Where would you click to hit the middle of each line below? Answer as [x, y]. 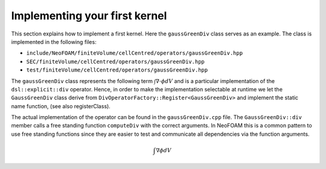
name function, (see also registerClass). [61, 106]
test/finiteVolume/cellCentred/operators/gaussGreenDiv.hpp [117, 70]
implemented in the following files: [54, 41]
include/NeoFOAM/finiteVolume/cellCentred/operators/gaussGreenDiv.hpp [135, 53]
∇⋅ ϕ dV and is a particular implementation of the [215, 81]
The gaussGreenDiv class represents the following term [82, 81]
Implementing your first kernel [89, 16]
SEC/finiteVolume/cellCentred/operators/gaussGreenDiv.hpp [116, 61]
